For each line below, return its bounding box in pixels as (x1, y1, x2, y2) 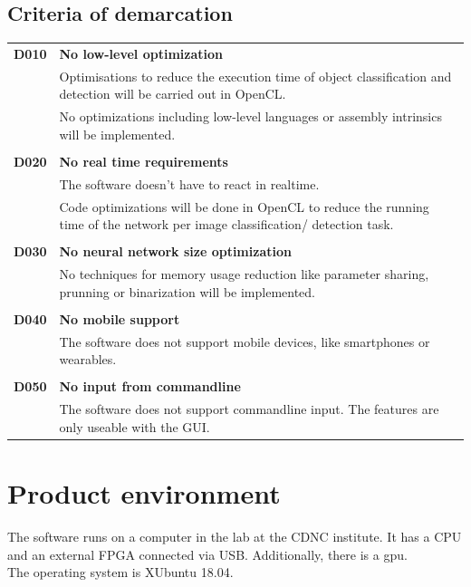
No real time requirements (59, 151, 228, 170)
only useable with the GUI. (59, 417, 210, 436)
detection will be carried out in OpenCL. (59, 84, 286, 103)
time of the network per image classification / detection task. (59, 215, 394, 234)
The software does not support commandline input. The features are (59, 399, 439, 419)
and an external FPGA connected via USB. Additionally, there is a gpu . (7, 544, 408, 563)
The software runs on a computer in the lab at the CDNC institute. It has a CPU (7, 527, 462, 546)
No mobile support (59, 309, 180, 328)
